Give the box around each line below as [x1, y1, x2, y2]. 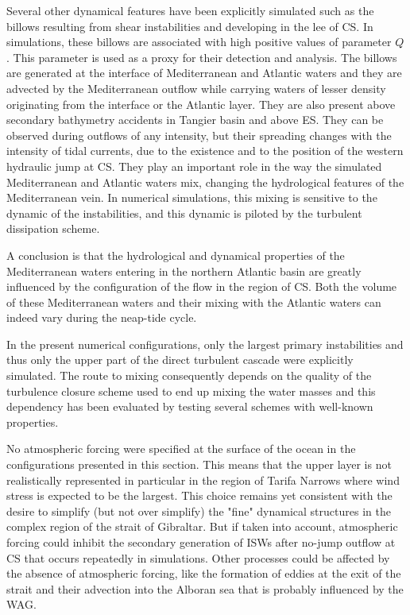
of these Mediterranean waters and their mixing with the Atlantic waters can [6, 293, 381, 310]
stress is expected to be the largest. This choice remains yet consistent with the [6, 487, 393, 504]
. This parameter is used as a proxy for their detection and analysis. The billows [6, 48, 397, 65]
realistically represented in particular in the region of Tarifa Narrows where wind [6, 471, 400, 488]
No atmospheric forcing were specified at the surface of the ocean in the [6, 440, 356, 457]
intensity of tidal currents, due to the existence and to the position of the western [6, 142, 404, 159]
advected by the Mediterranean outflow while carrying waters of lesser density [6, 79, 386, 96]
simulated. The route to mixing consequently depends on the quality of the [6, 367, 372, 384]
